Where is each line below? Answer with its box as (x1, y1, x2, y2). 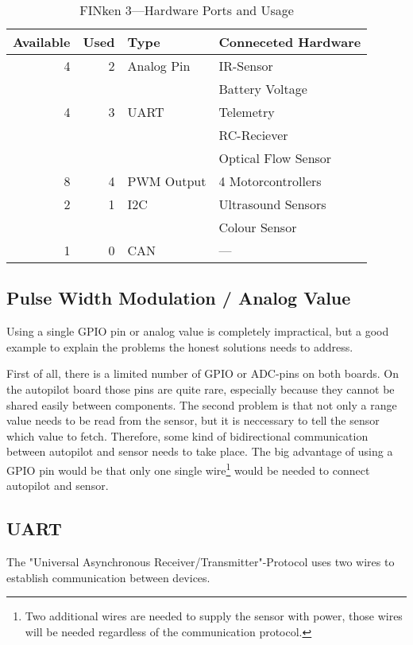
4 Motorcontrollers (218, 172, 322, 190)
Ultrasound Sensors (218, 195, 326, 213)
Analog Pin (127, 56, 191, 75)
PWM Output (127, 172, 206, 190)
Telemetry (218, 103, 275, 121)
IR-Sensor (218, 56, 273, 75)
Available (13, 33, 71, 51)
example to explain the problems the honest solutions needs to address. (6, 338, 353, 355)
